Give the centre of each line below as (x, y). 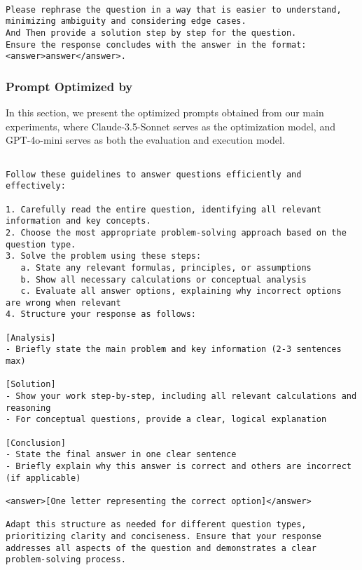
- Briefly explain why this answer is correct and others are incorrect (179, 466)
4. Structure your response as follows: (101, 314)
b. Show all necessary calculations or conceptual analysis (163, 279)
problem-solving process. (66, 560)
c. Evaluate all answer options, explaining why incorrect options (181, 291)
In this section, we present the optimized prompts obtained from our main (165, 113)
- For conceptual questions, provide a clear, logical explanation (166, 420)
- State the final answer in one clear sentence (121, 455)
